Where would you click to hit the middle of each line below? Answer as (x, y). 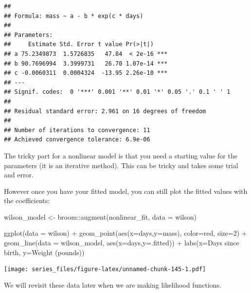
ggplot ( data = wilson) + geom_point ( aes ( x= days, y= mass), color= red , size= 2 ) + (125, 233)
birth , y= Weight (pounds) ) (44, 252)
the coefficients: (27, 200)
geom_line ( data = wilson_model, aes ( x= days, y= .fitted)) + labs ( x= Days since (122, 243)
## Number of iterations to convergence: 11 (77, 130)
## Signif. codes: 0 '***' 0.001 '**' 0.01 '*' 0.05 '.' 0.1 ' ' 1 (117, 92)
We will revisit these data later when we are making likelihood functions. (113, 284)
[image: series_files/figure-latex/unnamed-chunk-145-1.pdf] (105, 269)
